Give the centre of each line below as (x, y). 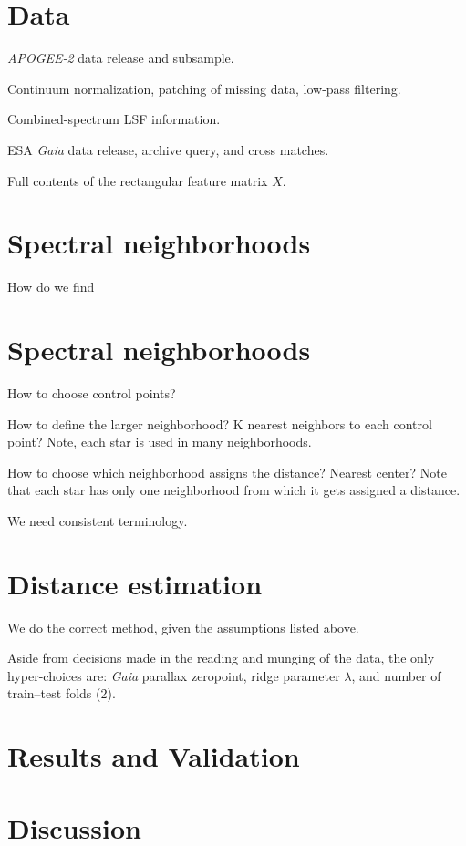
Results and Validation (154, 756)
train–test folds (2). (62, 693)
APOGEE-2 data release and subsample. (121, 58)
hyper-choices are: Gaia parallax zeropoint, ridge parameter (174, 675)
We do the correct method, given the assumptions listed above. (183, 627)
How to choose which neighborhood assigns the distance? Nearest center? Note (227, 472)
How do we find (51, 287)
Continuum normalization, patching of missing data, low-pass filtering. (204, 88)
